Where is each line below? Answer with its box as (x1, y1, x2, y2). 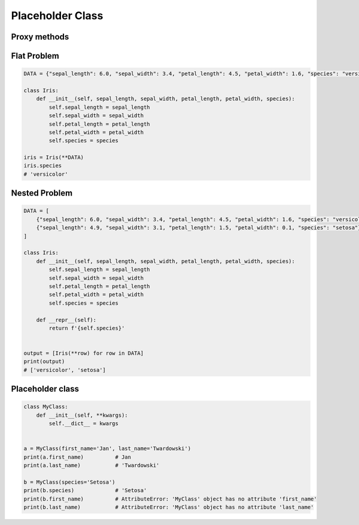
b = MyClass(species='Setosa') (23, 478, 116, 486)
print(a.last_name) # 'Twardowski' (23, 462, 160, 469)
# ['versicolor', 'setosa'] (23, 367, 106, 373)
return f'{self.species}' (48, 325, 125, 331)
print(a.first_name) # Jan (23, 453, 132, 460)
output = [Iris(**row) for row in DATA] (23, 350, 144, 357)
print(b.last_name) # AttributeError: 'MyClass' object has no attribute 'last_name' (23, 504, 314, 511)
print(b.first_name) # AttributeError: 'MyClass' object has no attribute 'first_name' (23, 495, 317, 502)
